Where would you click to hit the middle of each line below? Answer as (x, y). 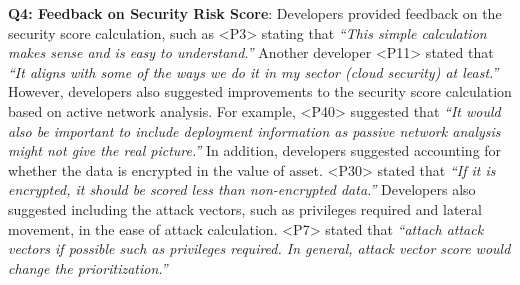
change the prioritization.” (88, 267)
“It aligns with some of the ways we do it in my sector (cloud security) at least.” (253, 71)
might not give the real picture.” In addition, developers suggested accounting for (255, 150)
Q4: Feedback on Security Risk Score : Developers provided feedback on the (255, 13)
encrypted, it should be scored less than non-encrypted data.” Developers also (242, 189)
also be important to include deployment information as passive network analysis (254, 130)
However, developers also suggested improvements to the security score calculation (260, 91)
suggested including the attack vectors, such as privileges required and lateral (245, 208)
